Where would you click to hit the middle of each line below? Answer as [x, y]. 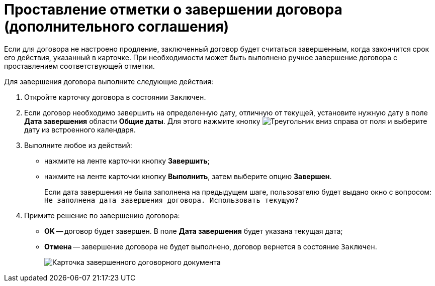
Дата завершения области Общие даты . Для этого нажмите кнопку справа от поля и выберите [226, 121]
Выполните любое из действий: [78, 145]
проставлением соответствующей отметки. [79, 66]
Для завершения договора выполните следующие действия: [109, 81]
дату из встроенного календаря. [80, 129]
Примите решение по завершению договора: [102, 215]
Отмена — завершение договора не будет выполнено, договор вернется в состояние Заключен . [211, 246]
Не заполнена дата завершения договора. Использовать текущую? [171, 200]
